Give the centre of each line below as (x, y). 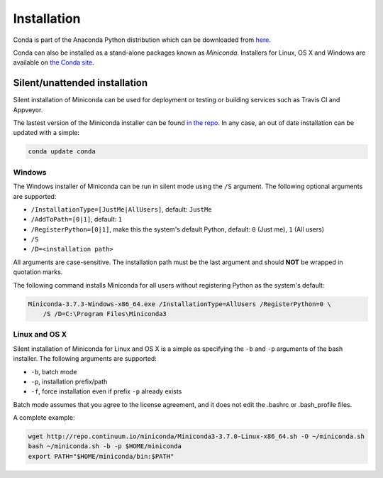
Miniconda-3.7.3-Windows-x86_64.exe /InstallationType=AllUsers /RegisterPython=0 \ (179, 304)
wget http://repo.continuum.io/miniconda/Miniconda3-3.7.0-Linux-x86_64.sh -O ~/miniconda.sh (196, 436)
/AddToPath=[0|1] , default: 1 (77, 219)
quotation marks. (38, 272)
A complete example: (44, 418)
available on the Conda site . (54, 63)
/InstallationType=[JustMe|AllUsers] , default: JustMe (121, 209)
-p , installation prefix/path (69, 381)
